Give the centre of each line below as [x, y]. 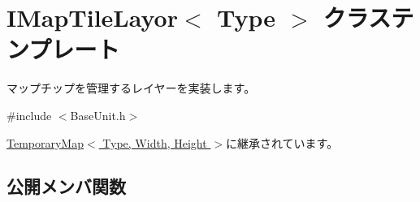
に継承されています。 [282, 142]
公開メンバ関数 [66, 186]
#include [29, 115]
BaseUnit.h [98, 115]
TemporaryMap [45, 142]
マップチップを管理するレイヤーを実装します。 [131, 88]
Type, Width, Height [155, 142]
